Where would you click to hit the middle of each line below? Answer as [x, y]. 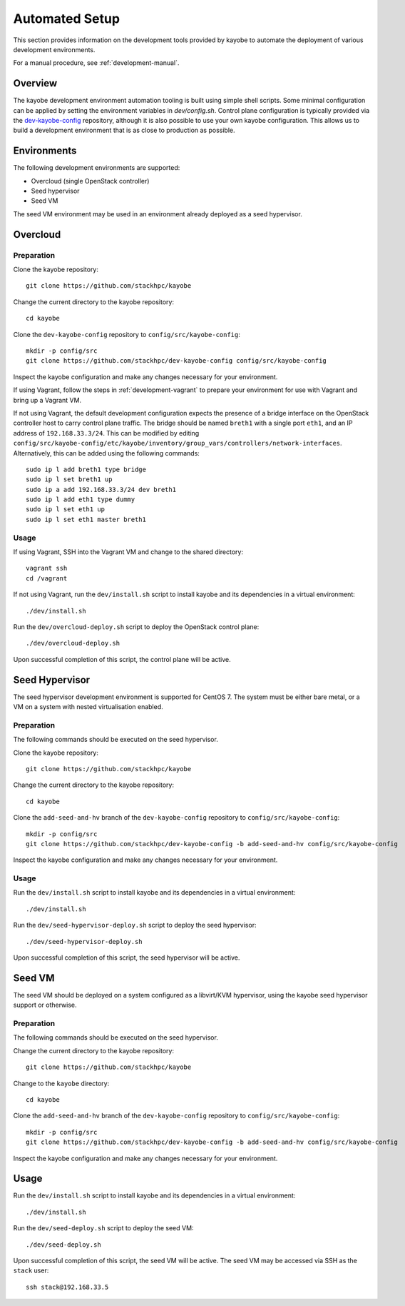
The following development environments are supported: [97, 168]
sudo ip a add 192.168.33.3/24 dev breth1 [101, 489]
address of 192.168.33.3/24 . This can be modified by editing [106, 433]
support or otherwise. [45, 1005]
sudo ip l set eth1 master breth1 [86, 519]
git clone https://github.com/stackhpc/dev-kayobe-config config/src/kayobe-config [176, 361]
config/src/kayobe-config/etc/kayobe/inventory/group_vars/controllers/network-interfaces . [178, 443]
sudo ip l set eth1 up [66, 509]
